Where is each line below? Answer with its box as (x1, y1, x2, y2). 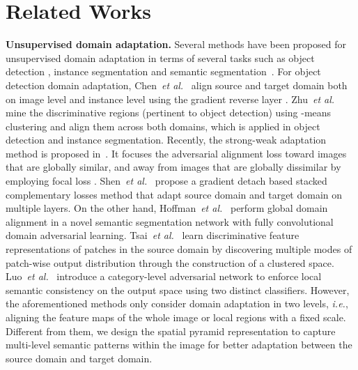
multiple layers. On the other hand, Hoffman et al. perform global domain (6, 201, 328, 215)
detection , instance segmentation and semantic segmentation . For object (6, 64, 321, 79)
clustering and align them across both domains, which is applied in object (6, 118, 320, 133)
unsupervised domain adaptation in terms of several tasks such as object (6, 50, 315, 65)
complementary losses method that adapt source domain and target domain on (6, 187, 343, 201)
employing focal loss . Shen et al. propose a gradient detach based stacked (6, 174, 327, 188)
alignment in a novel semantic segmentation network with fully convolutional (6, 214, 334, 229)
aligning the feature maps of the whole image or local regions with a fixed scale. (6, 310, 346, 324)
